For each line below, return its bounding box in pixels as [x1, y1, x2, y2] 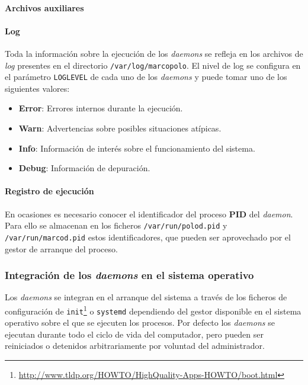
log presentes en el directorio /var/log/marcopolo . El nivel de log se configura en [5, 59, 301, 71]
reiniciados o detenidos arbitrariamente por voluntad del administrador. [5, 339, 265, 352]
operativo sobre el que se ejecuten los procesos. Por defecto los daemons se [5, 316, 275, 329]
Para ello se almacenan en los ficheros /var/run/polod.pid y [5, 219, 227, 232]
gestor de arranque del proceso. [5, 242, 118, 255]
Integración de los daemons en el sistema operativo [5, 268, 254, 283]
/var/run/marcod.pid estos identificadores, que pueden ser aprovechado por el [5, 230, 291, 243]
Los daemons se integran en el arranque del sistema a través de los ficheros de [5, 291, 287, 303]
